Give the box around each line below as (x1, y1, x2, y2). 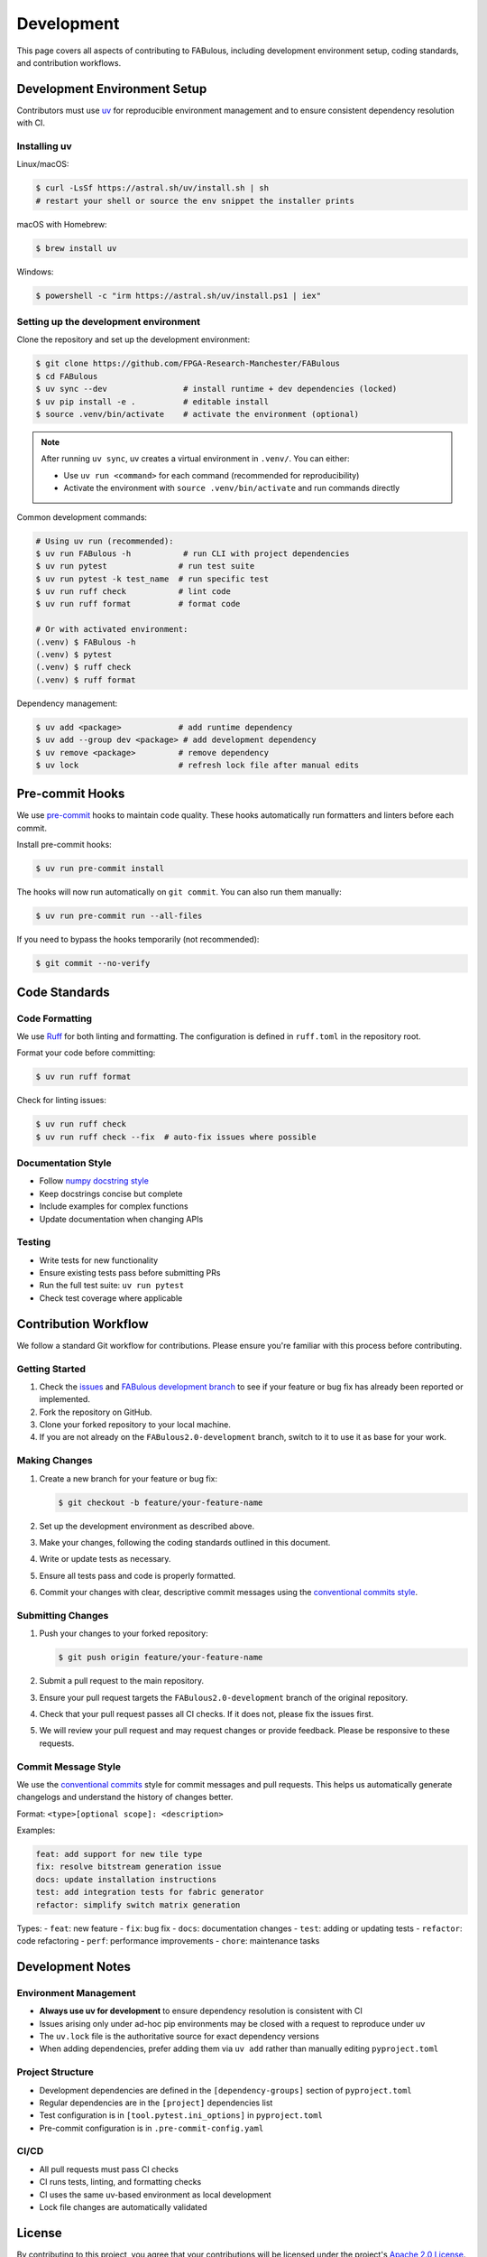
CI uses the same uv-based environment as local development (39, 2189, 271, 2200)
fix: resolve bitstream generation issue (35, 1862, 222, 1872)
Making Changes (16, 1454, 94, 1467)
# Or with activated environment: (35, 624, 188, 635)
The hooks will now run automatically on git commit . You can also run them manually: (16, 887, 342, 897)
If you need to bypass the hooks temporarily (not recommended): (16, 934, 260, 945)
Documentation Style (16, 1156, 112, 1169)
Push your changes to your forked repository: (39, 1628, 208, 1639)
